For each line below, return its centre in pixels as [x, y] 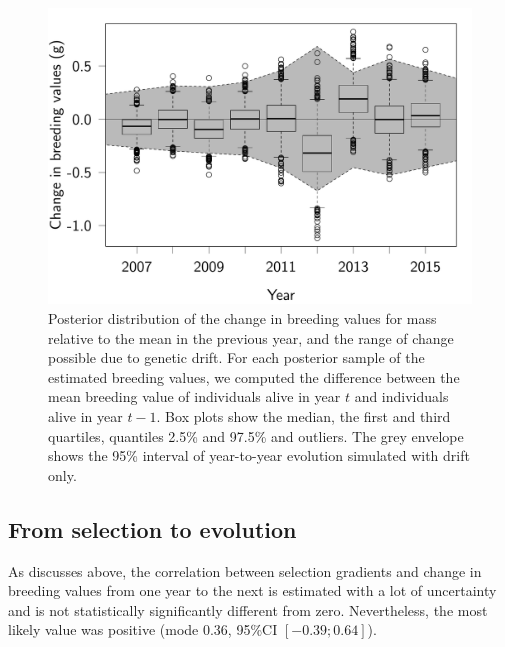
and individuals [401, 396]
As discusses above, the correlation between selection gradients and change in [245, 570]
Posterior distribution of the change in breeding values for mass [242, 318]
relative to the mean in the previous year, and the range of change [251, 337]
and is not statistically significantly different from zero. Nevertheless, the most [248, 609]
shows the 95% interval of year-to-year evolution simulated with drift [259, 455]
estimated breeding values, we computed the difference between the [254, 376]
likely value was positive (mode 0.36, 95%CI [143, 629]
